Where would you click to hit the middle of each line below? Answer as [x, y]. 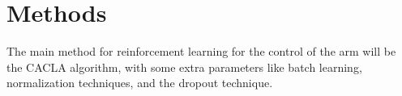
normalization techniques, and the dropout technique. [140, 83]
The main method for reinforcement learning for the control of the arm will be [201, 51]
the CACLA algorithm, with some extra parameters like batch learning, [184, 67]
